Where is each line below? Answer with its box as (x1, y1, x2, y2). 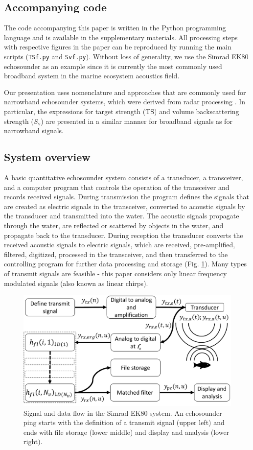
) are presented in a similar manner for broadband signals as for (41, 116, 232, 126)
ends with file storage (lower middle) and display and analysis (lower (23, 426, 230, 437)
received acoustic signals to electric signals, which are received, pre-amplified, (4, 239, 235, 250)
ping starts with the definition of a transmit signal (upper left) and (23, 417, 225, 427)
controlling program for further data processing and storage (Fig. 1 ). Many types (4, 259, 247, 269)
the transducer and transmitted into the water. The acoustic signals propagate (4, 211, 239, 221)
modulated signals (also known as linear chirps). (4, 278, 148, 288)
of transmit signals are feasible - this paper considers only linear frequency (4, 268, 227, 278)
